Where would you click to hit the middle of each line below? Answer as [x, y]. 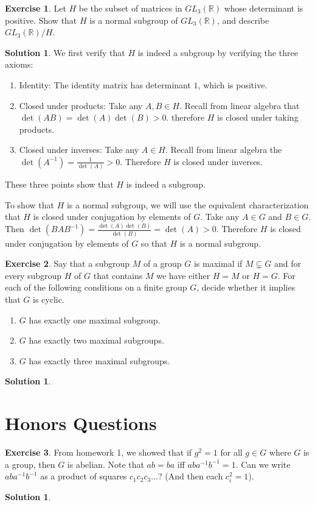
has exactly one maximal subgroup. [95, 320]
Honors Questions [81, 423]
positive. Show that [41, 20]
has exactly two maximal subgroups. [96, 340]
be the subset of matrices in [130, 8]
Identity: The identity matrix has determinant [105, 84]
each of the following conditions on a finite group [96, 287]
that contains [118, 275]
